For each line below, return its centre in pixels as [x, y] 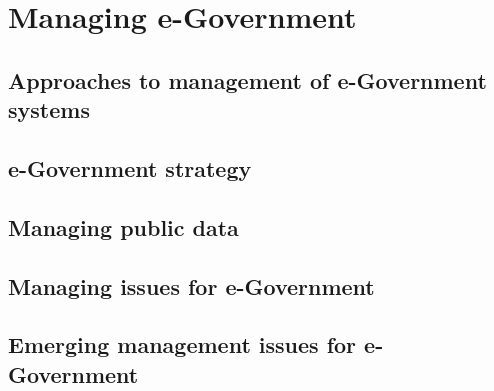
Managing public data [123, 226]
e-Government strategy [130, 167]
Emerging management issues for [182, 344]
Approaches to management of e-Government [247, 79]
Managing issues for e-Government [191, 285]
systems [49, 109]
